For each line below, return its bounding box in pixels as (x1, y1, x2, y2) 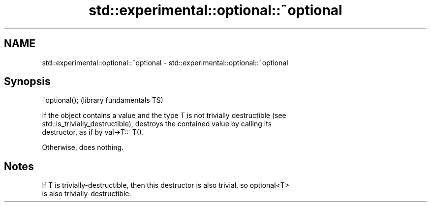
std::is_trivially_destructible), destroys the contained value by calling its (42, 119, 272, 128)
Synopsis (4, 75, 51, 88)
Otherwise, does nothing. (42, 143, 124, 152)
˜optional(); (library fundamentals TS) (42, 96, 163, 105)
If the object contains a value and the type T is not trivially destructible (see (42, 111, 286, 120)
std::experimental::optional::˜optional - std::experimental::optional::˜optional (42, 58, 288, 67)
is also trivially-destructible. (42, 189, 131, 198)
